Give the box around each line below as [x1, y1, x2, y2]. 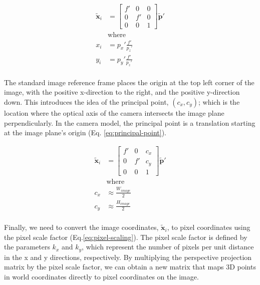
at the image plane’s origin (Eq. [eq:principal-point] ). [4, 127, 166, 138]
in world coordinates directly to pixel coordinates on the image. [4, 271, 199, 281]
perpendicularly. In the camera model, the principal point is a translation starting [4, 117, 255, 128]
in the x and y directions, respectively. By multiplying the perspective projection [4, 251, 252, 262]
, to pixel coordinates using [167, 222, 250, 232]
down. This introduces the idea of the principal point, [4, 97, 169, 107]
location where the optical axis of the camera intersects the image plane [4, 108, 224, 118]
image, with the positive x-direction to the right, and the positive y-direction [4, 87, 240, 97]
